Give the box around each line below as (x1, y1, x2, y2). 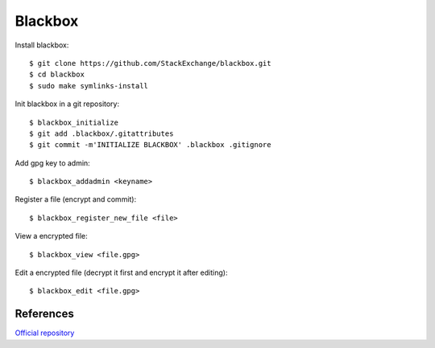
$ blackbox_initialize (29, 117, 119, 127)
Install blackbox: (14, 40, 69, 50)
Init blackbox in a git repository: (14, 99, 120, 108)
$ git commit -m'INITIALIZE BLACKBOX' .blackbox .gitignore (29, 141, 271, 149)
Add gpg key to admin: (14, 158, 90, 168)
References (14, 307, 74, 321)
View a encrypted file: (14, 231, 88, 241)
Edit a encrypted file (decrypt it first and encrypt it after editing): (14, 268, 228, 277)
